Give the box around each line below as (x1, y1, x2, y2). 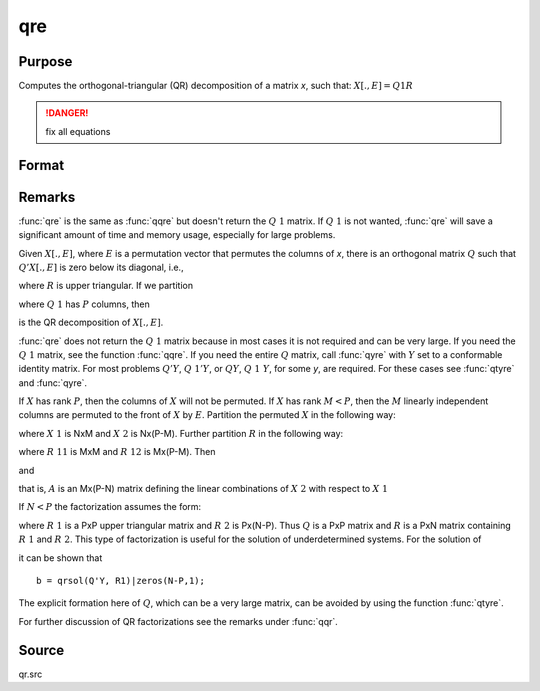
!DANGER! (45, 107, 89, 119)
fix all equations (45, 125, 111, 137)
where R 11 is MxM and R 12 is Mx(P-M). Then (18, 446, 216, 458)
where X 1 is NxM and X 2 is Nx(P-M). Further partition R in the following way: (18, 427, 344, 439)
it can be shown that (18, 551, 103, 564)
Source (18, 641, 65, 659)
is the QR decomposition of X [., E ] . (18, 316, 164, 329)
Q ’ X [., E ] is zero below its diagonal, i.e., (18, 261, 184, 273)
